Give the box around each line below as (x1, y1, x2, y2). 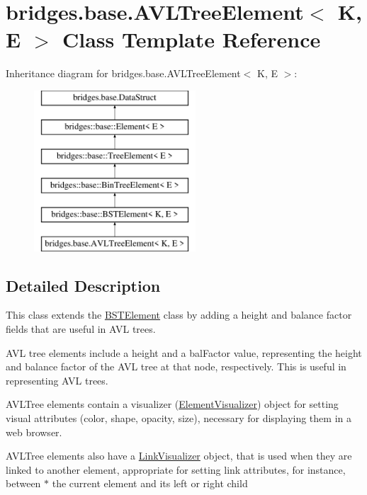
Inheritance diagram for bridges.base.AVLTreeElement (6, 66, 241, 81)
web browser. (6, 424, 62, 439)
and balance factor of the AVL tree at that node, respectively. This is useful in (6, 359, 346, 374)
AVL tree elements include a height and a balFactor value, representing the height (6, 345, 362, 360)
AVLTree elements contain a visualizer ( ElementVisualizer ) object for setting (6, 397, 339, 411)
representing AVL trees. (6, 372, 108, 387)
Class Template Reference (62, 25, 321, 54)
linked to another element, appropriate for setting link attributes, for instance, (6, 462, 346, 477)
